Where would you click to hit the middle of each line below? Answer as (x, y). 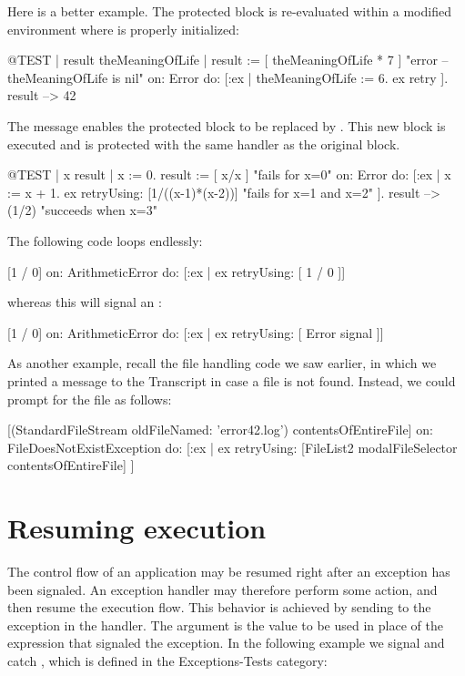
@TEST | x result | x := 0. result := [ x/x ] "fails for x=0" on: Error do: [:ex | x (229, 174)
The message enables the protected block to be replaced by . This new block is (227, 125)
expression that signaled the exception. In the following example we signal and (226, 643)
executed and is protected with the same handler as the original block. (204, 143)
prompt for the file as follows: (90, 399)
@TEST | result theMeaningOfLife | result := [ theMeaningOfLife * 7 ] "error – (228, 60)
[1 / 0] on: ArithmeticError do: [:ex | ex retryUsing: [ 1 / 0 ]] (177, 271)
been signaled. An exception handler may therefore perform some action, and (222, 589)
